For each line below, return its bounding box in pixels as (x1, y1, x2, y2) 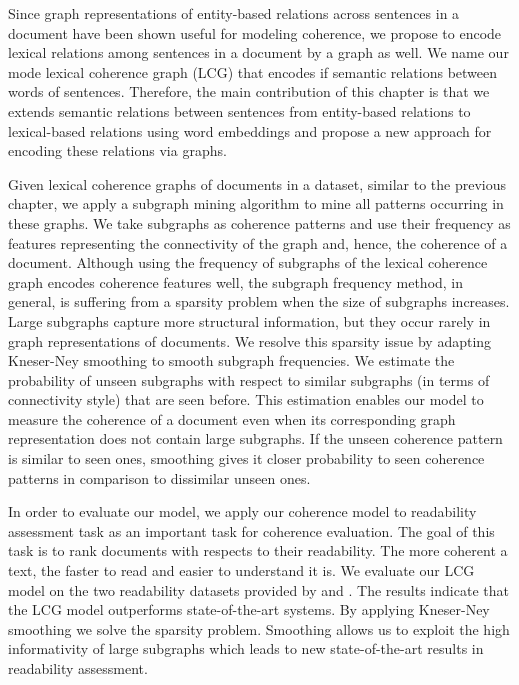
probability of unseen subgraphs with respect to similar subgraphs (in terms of (8, 369, 490, 390)
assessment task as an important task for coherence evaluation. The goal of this (8, 520, 495, 541)
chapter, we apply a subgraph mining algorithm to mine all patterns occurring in (8, 193, 504, 214)
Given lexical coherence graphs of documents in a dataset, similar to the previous (8, 173, 507, 194)
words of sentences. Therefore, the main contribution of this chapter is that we (8, 81, 490, 102)
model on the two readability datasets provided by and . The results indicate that (8, 579, 509, 600)
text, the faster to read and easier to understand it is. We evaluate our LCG (8, 560, 475, 581)
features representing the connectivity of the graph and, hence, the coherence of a (8, 232, 508, 253)
